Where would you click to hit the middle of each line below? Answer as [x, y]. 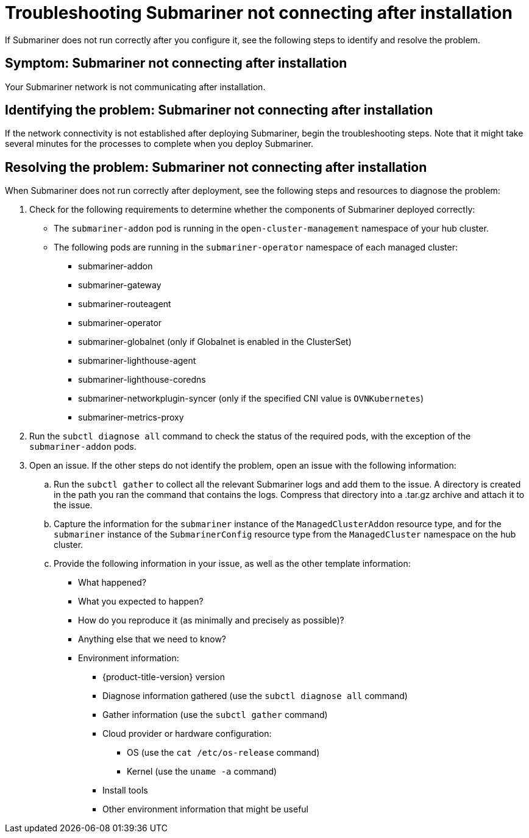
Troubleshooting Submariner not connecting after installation [259, 13]
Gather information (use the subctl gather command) [215, 715]
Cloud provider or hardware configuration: [187, 734]
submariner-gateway [120, 285]
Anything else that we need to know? [152, 639]
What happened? [112, 583]
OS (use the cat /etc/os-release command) [223, 753]
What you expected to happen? [141, 602]
